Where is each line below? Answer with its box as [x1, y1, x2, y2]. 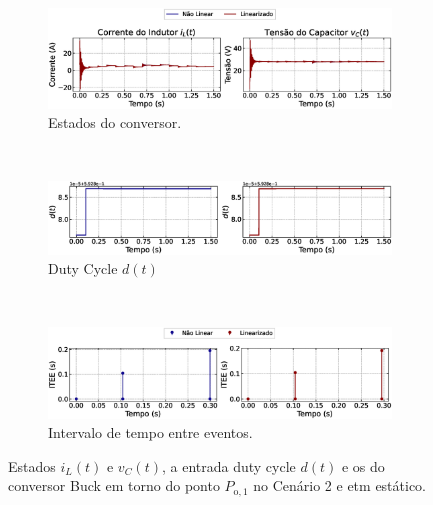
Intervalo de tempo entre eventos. [48, 422, 253, 443]
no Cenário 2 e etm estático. [253, 475, 427, 496]
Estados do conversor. [48, 112, 182, 133]
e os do [341, 455, 385, 476]
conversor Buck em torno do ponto [8, 475, 220, 496]
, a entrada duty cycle [161, 455, 296, 476]
